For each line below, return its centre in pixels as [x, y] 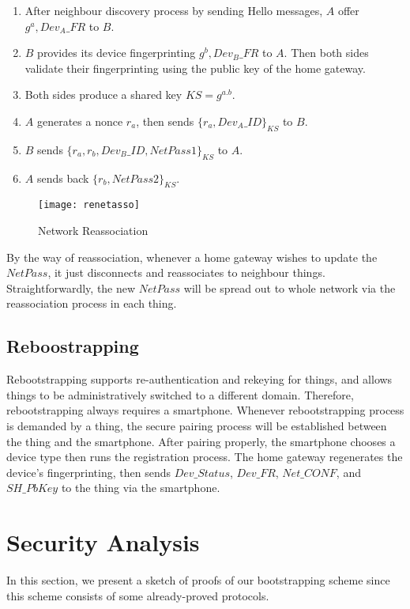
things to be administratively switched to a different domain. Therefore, [180, 394]
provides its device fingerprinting [117, 53]
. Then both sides [326, 53]
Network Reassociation [93, 231]
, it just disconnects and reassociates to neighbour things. [186, 272]
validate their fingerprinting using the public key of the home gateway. [195, 68]
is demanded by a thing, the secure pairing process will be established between [197, 425]
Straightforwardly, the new [71, 287]
